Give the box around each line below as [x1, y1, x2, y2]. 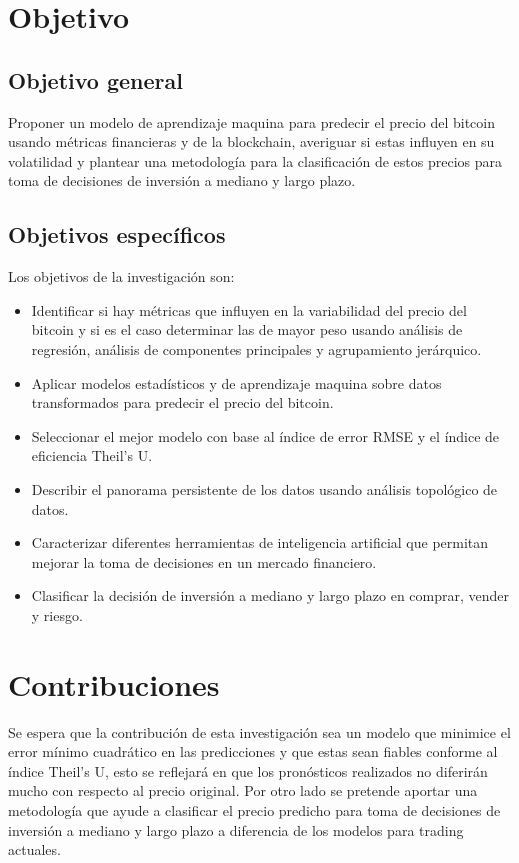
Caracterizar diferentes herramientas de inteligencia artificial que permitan [31, 532, 489, 553]
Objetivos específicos [8, 219, 226, 250]
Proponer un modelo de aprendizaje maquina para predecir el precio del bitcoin [8, 111, 496, 132]
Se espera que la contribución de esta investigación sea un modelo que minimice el [8, 721, 511, 742]
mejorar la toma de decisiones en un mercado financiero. [31, 551, 377, 572]
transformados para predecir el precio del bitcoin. [31, 392, 334, 413]
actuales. [8, 839, 61, 860]
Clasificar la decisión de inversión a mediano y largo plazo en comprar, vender [31, 585, 510, 606]
